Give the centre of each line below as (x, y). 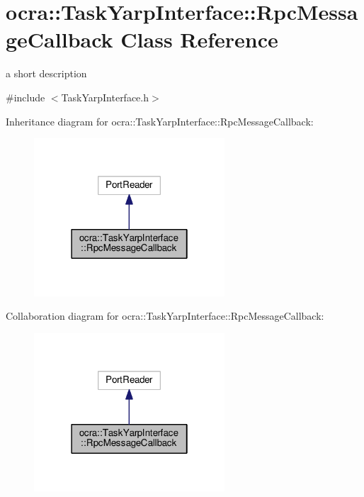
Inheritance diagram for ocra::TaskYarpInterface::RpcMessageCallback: (160, 121)
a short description (46, 73)
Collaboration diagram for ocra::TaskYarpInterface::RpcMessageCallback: (165, 316)
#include (25, 97)
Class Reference (199, 39)
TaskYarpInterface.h (105, 97)
